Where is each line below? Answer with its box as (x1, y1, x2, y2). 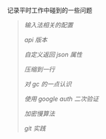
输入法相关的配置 (24, 21, 73, 29)
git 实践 (24, 124, 46, 132)
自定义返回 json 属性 (24, 51, 83, 58)
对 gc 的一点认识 (24, 80, 72, 88)
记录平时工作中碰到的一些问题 (7, 6, 92, 14)
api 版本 (24, 35, 48, 44)
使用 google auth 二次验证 (24, 95, 99, 103)
